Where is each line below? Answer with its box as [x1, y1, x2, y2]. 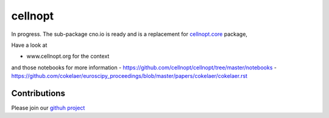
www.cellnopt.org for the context [26, 52, 110, 60]
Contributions [11, 88, 65, 99]
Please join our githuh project [11, 104, 85, 112]
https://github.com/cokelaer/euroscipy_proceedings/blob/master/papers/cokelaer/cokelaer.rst [11, 72, 248, 80]
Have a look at [11, 41, 48, 49]
